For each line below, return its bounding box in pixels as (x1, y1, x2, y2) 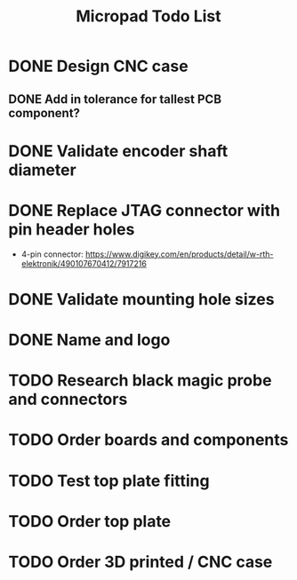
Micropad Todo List (76, 6, 221, 27)
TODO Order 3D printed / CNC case (8, 552, 273, 572)
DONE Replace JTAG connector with (8, 200, 281, 220)
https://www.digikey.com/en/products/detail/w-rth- (84, 249, 274, 259)
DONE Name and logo (8, 330, 171, 350)
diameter (8, 160, 76, 179)
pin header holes (8, 219, 135, 239)
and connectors (8, 389, 128, 409)
